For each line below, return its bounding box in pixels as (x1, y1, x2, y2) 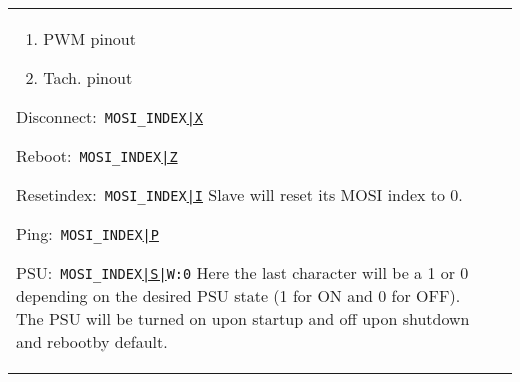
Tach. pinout (43, 66, 133, 89)
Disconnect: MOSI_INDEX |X (16, 105, 203, 128)
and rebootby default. (16, 330, 168, 353)
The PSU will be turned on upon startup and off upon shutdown (16, 307, 470, 330)
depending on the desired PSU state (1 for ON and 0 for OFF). (16, 284, 461, 307)
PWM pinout (43, 27, 136, 50)
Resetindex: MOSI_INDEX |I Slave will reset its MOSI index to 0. (16, 183, 463, 206)
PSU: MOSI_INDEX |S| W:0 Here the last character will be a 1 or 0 (16, 261, 469, 284)
